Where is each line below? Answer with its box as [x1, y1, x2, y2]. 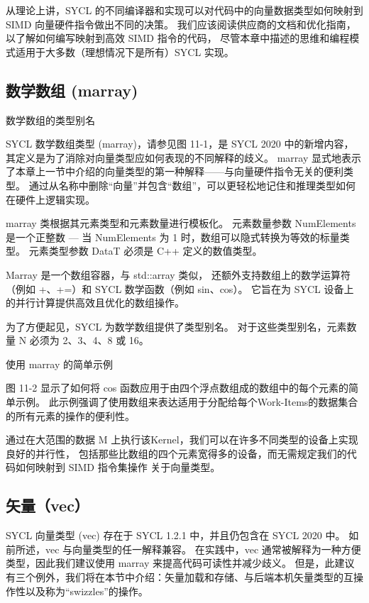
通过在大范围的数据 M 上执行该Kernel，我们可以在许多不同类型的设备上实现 [6, 432, 358, 447]
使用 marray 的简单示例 [6, 356, 113, 371]
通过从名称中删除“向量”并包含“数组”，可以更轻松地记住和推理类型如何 [28, 177, 356, 192]
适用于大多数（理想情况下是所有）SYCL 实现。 [15, 44, 234, 59]
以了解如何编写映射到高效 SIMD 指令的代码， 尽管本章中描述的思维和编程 [6, 31, 350, 45]
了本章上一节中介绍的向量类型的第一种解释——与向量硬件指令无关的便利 [6, 164, 343, 179]
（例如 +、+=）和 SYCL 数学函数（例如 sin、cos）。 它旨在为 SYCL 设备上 [6, 281, 354, 296]
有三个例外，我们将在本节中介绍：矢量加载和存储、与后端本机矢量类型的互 [6, 570, 353, 585]
